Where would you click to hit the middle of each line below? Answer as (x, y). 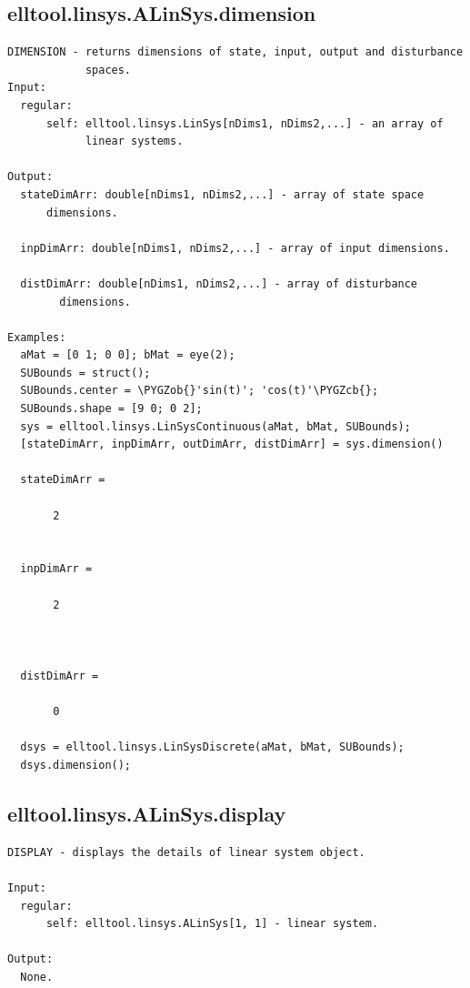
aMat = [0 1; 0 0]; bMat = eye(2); (128, 355)
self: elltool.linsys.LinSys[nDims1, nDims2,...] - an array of (245, 123)
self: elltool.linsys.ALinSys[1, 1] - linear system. (212, 924)
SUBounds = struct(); (85, 373)
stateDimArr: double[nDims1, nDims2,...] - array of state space (222, 194)
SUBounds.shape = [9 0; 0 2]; (111, 409)
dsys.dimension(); (76, 765)
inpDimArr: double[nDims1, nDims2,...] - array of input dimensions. (235, 248)
